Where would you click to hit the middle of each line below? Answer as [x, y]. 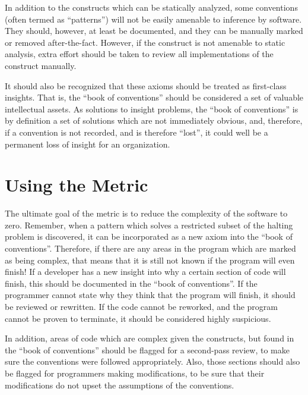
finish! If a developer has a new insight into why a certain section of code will [145, 272]
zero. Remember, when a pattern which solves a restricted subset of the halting [149, 225]
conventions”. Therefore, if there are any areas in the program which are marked [150, 248]
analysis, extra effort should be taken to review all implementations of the [139, 54]
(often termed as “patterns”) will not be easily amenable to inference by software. [153, 19]
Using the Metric [77, 185]
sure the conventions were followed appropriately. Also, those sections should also [153, 361]
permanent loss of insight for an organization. [88, 144]
